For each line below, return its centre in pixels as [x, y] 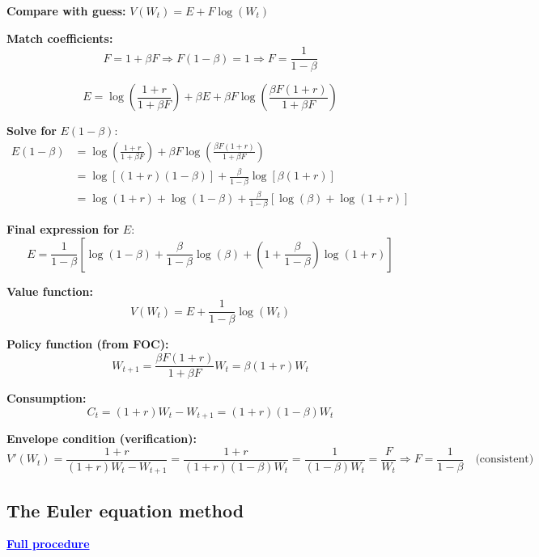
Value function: [50, 291]
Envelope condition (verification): [102, 439]
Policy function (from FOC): [88, 344]
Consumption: [47, 398]
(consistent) [505, 460]
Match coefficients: [60, 38]
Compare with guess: [66, 11]
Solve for [32, 131]
